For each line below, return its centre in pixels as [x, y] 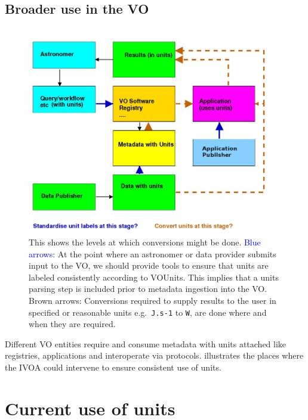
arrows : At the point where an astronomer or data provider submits [153, 253]
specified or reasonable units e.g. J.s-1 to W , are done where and [148, 312]
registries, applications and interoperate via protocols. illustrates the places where [154, 355]
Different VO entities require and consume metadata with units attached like [146, 343]
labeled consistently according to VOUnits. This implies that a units [154, 277]
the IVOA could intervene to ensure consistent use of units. [113, 367]
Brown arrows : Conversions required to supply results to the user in [153, 300]
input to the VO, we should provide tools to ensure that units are [149, 265]
